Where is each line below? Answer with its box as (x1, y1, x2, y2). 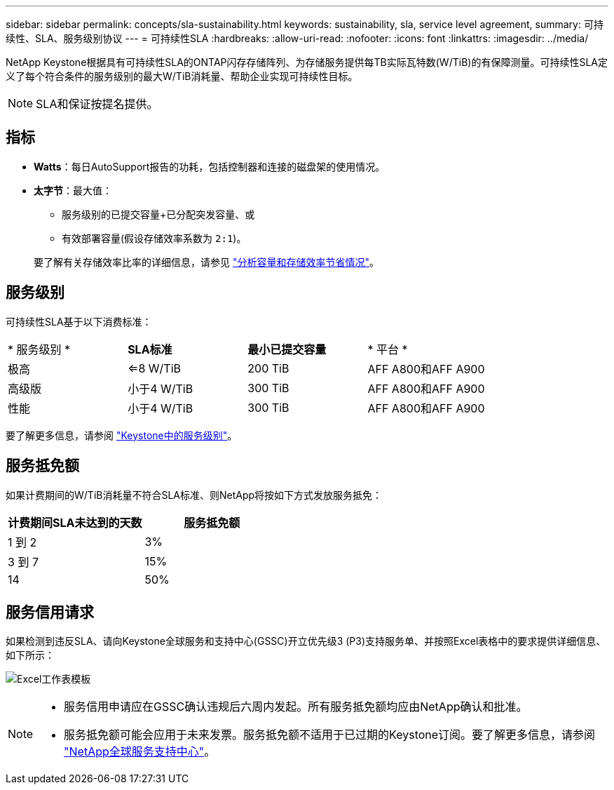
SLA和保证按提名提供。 (36, 97, 158, 111)
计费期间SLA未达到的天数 (8, 515, 142, 530)
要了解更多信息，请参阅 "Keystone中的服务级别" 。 (6, 429, 238, 441)
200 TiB (247, 361, 289, 375)
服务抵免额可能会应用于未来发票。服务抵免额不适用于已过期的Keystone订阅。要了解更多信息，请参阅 (64, 728, 596, 742)
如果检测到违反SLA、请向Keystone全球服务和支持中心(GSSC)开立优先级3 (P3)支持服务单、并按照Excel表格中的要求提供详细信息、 (6, 635, 606, 648)
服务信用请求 (6, 603, 94, 621)
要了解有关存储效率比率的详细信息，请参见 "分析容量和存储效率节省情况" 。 (34, 255, 379, 268)
